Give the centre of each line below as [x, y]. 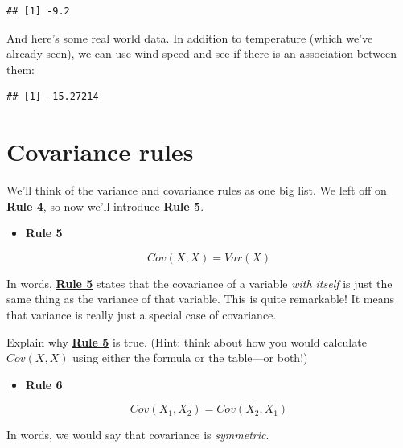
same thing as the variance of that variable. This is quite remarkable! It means [200, 299]
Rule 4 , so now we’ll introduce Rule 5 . [105, 206]
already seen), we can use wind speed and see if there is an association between [202, 53]
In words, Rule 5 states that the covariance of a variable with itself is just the [199, 283]
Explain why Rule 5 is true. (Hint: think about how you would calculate [187, 341]
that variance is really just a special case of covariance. [142, 315]
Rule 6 [44, 384]
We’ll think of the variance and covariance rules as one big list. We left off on [197, 190]
